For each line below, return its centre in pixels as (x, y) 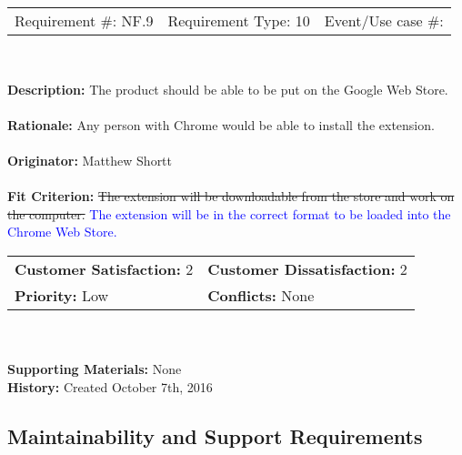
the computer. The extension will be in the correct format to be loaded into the (229, 213)
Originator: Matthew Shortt (90, 160)
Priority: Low (62, 295)
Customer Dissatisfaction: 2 (307, 268)
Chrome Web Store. (62, 232)
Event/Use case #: (384, 20)
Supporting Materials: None (95, 369)
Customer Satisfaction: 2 (104, 268)
